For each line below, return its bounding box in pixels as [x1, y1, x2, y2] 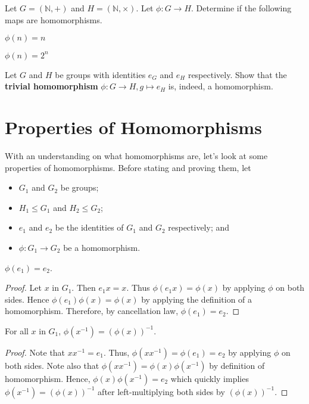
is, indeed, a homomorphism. [168, 80, 273, 92]
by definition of [209, 359, 265, 371]
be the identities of [55, 221, 124, 234]
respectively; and [168, 221, 230, 234]
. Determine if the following [191, 2, 292, 14]
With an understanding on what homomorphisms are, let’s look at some [5, 150, 268, 161]
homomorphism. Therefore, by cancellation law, [5, 304, 179, 317]
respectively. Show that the [188, 68, 287, 80]
